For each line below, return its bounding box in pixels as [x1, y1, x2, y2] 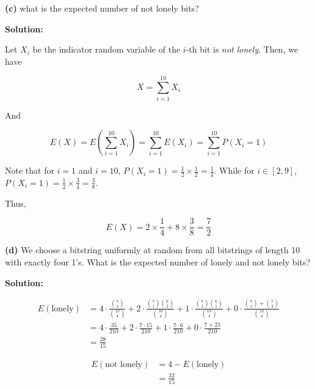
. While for [214, 164, 255, 177]
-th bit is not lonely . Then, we [186, 43, 299, 56]
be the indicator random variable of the [32, 43, 181, 56]
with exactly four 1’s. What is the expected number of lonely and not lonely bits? [5, 256, 311, 268]
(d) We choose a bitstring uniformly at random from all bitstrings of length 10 [5, 243, 300, 256]
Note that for [5, 164, 54, 177]
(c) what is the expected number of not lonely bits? [5, 2, 199, 14]
